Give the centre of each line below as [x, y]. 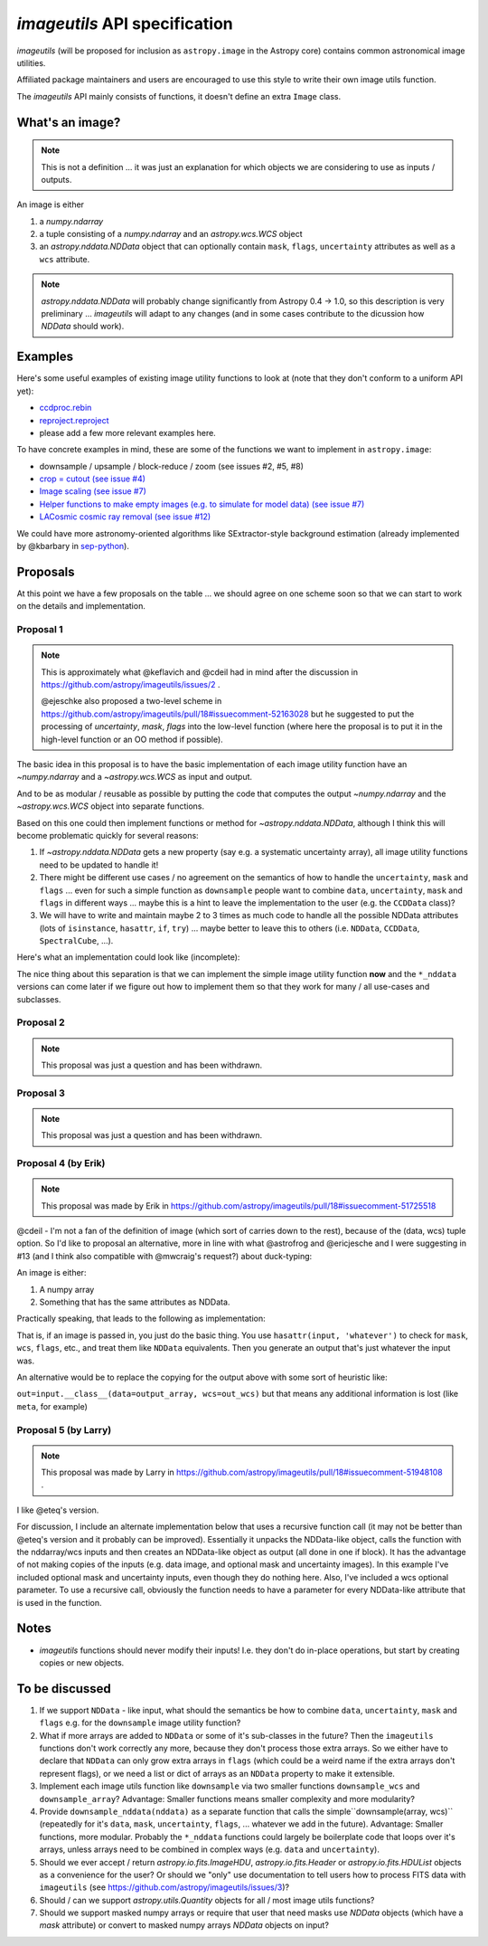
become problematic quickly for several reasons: [108, 835]
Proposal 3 [41, 1093]
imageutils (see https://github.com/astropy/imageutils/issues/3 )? [164, 1887]
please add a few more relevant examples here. [127, 432]
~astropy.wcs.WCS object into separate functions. [111, 806]
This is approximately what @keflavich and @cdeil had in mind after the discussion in [200, 672]
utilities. [31, 62]
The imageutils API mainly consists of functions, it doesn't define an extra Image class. [179, 96]
